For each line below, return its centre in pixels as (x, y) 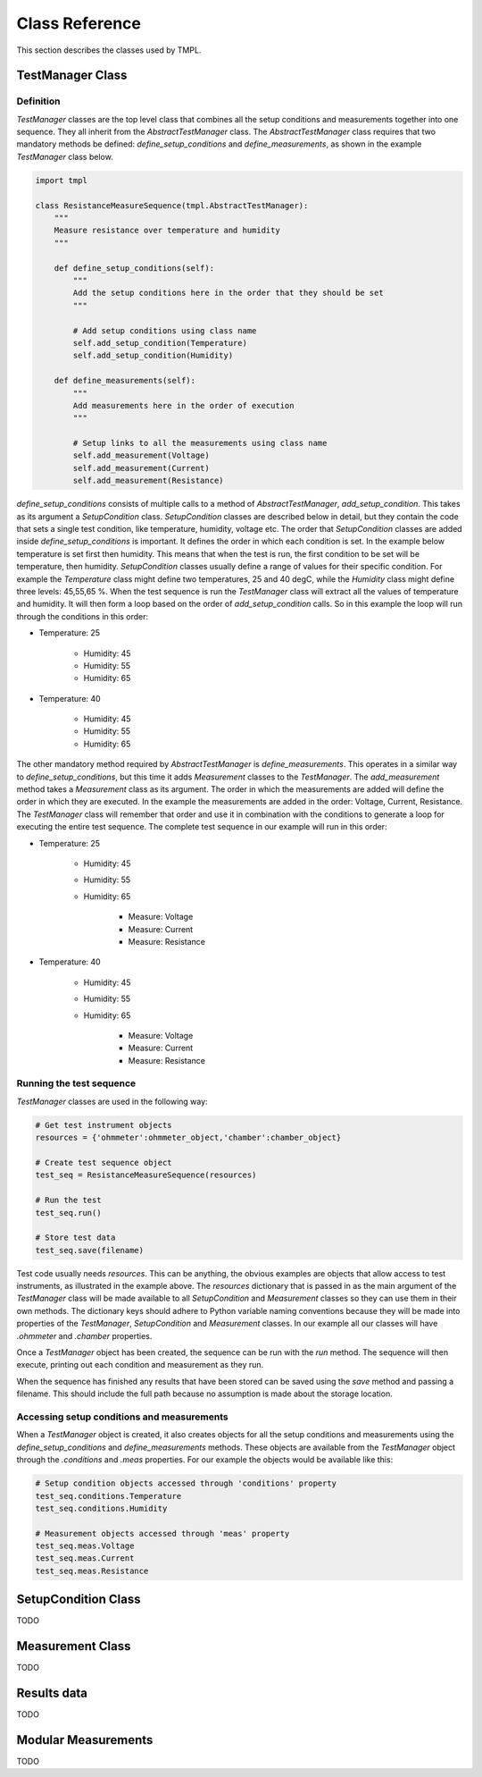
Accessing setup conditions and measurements (122, 1417)
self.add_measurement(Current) (141, 468)
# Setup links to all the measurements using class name (200, 443)
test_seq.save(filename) (90, 1250)
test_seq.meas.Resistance (92, 1571)
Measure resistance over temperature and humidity (167, 231)
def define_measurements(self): (125, 381)
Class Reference (79, 23)
